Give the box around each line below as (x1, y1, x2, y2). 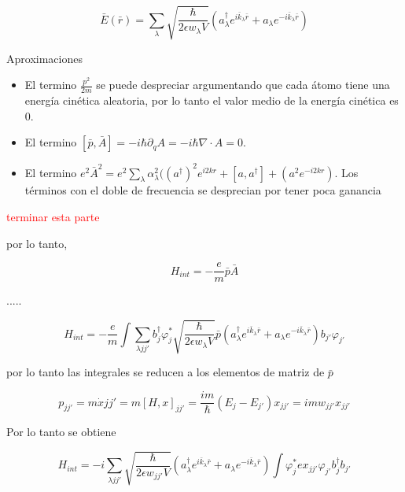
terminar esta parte (6, 209, 100, 225)
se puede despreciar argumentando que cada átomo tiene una (96, 76, 390, 93)
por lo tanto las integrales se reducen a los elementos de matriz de (6, 364, 325, 380)
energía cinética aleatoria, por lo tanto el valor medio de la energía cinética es (24, 91, 399, 108)
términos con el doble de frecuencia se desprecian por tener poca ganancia (24, 182, 381, 198)
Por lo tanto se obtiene (6, 424, 116, 440)
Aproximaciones (6, 50, 83, 66)
